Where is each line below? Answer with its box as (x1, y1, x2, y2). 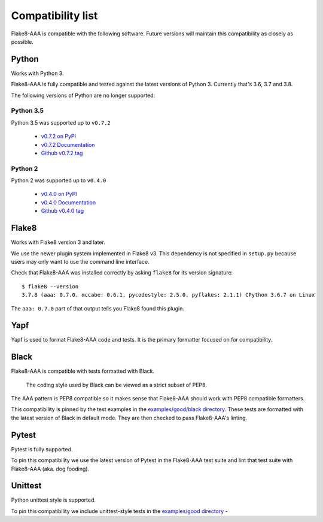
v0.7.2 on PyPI (41, 132, 77, 140)
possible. (11, 38, 34, 45)
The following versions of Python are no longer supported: (11, 92, 156, 99)
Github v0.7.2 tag (41, 149, 83, 156)
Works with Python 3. (11, 70, 64, 77)
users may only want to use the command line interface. (11, 258, 150, 265)
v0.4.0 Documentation (41, 198, 96, 206)
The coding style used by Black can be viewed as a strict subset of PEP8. (26, 381, 208, 388)
